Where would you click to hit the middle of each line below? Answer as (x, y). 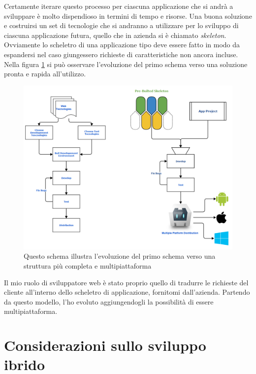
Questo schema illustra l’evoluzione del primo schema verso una (120, 256)
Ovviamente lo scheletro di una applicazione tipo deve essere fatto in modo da (122, 45)
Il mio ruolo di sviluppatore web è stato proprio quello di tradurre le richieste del (126, 282)
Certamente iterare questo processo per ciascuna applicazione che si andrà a (119, 6)
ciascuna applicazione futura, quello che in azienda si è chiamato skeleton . (115, 35)
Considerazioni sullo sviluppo (105, 345)
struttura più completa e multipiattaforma (88, 266)
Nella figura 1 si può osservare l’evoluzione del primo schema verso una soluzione (126, 64)
